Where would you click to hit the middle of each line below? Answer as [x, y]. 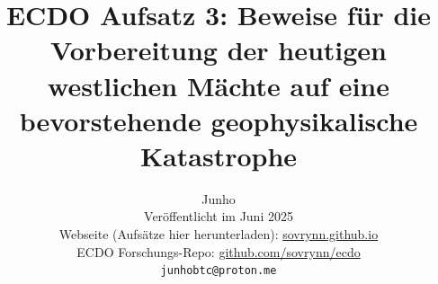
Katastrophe [219, 155]
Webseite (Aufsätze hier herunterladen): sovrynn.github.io [219, 234]
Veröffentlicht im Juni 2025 [219, 216]
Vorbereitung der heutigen [219, 50]
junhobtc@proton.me [219, 271]
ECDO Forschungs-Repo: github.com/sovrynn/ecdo [219, 251]
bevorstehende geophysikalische [219, 120]
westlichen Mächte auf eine [219, 85]
